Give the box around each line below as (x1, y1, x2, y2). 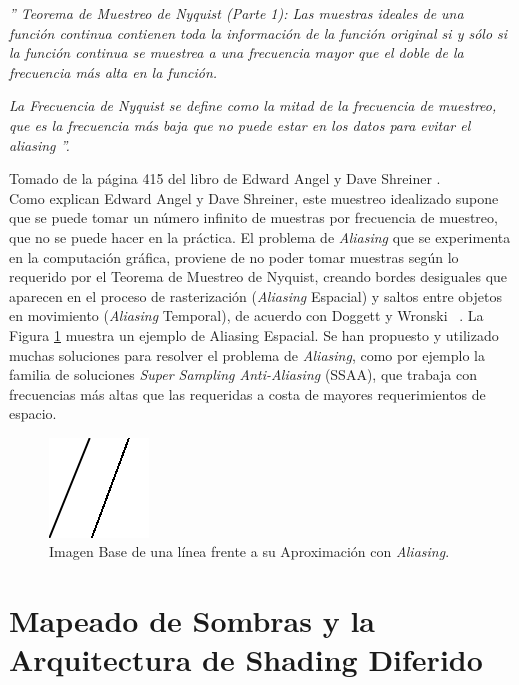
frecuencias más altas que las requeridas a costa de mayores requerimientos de (9, 383, 486, 404)
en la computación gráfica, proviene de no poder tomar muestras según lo (9, 246, 459, 267)
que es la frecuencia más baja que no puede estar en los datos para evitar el (9, 114, 471, 135)
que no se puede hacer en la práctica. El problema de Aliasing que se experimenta (9, 226, 511, 247)
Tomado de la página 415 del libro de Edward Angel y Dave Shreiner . (9, 168, 441, 189)
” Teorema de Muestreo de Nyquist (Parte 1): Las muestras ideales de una (9, 3, 464, 23)
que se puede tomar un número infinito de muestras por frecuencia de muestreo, (9, 207, 498, 228)
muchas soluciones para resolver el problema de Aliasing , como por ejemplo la (9, 344, 485, 365)
